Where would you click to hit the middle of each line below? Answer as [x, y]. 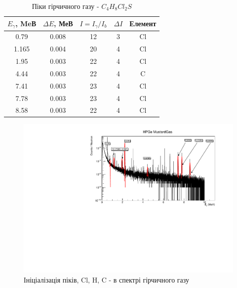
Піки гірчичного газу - [65, 6]
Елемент [143, 24]
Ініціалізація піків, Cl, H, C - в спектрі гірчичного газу [107, 279]
